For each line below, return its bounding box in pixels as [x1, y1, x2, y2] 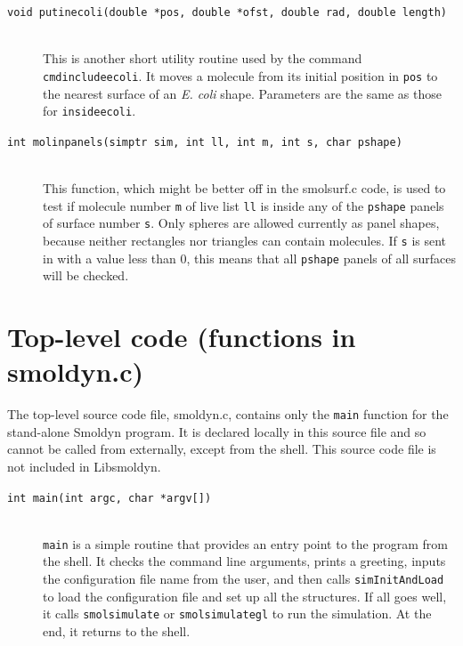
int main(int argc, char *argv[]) [7, 491, 212, 505]
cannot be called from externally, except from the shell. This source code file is [7, 440, 436, 458]
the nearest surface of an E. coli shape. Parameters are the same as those [43, 84, 442, 102]
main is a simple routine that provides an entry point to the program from [43, 534, 448, 553]
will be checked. [43, 266, 129, 285]
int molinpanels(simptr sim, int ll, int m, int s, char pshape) [7, 135, 402, 149]
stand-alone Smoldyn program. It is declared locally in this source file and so [7, 422, 426, 440]
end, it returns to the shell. [43, 621, 191, 640]
